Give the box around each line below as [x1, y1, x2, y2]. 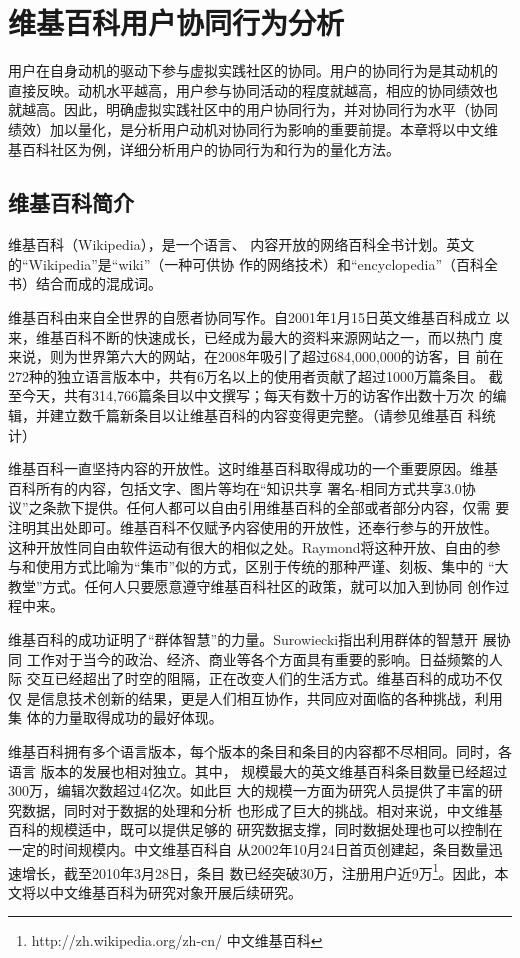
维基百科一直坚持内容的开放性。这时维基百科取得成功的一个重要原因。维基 [8, 458, 498, 479]
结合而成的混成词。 [35, 273, 162, 294]
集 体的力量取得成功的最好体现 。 [8, 707, 223, 728]
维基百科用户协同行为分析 [8, 2, 345, 43]
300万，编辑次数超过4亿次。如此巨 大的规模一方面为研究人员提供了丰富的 [8, 780, 489, 801]
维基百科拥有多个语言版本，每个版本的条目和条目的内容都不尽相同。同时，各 [8, 740, 512, 761]
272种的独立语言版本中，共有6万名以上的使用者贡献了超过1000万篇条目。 [8, 365, 484, 386]
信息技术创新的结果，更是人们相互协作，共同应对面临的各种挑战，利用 [40, 687, 503, 708]
